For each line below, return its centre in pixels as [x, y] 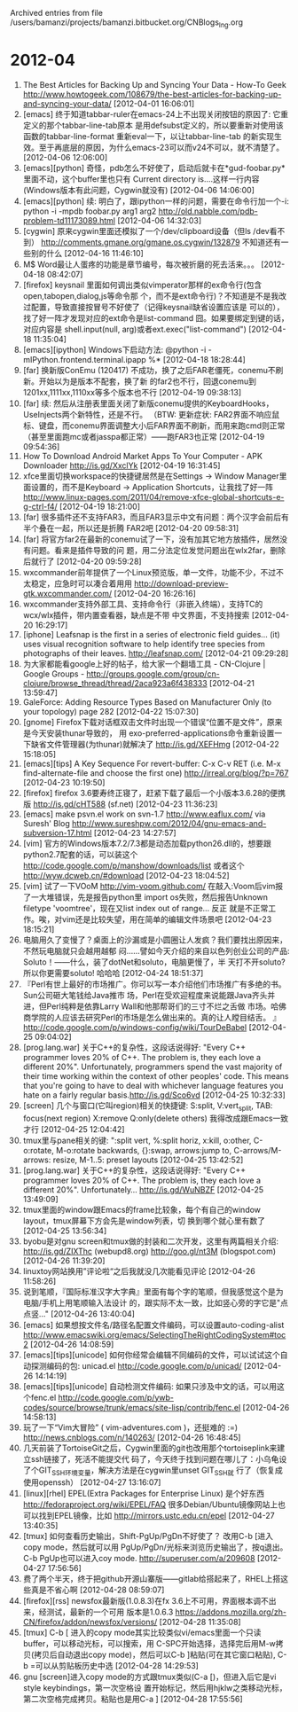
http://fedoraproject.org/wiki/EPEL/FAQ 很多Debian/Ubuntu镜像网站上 [150, 1505]
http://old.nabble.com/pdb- [208, 211]
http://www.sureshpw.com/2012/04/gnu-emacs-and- [169, 823]
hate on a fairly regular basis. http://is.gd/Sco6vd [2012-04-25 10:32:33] [154, 1095]
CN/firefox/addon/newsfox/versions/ [90, 1622]
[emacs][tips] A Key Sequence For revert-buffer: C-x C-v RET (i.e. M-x [152, 763]
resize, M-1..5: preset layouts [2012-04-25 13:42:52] [148, 1160]
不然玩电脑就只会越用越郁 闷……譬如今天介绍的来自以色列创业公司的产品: [156, 950]
